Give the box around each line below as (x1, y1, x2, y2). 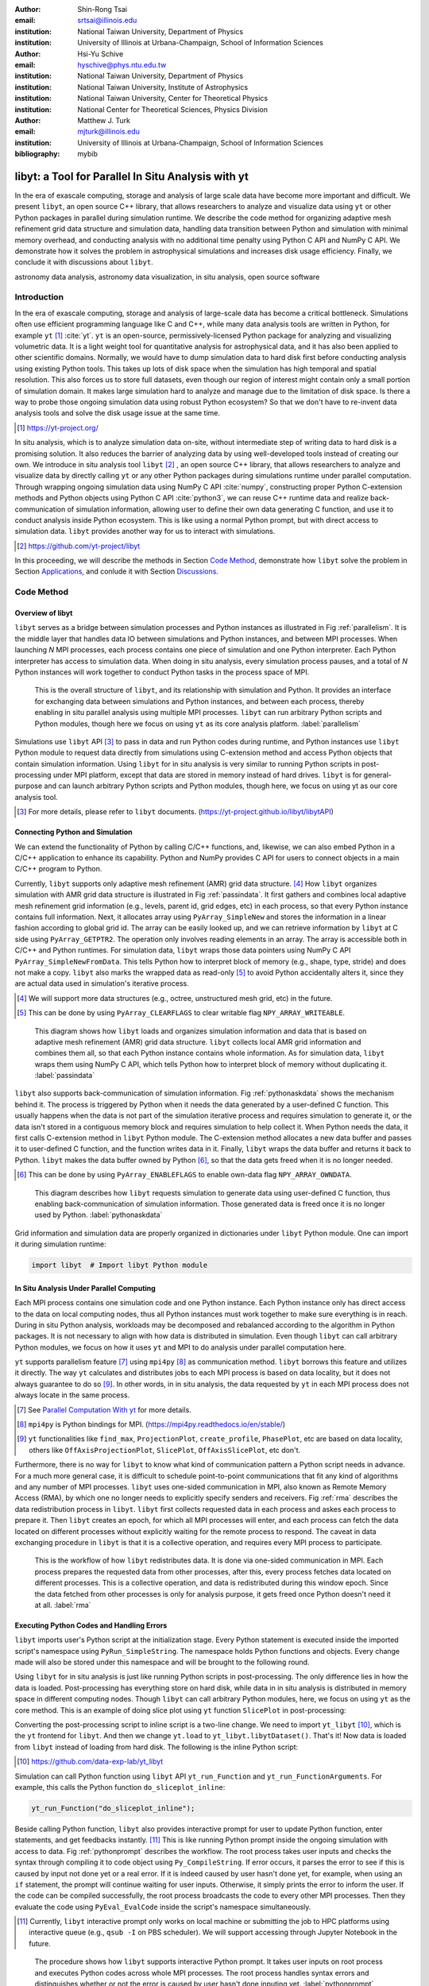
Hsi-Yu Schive (77, 48, 124, 59)
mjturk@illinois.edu (77, 127, 141, 137)
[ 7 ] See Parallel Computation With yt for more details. (17, 1404, 192, 1414)
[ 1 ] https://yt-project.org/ (17, 423, 99, 432)
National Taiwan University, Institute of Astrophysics (77, 82, 249, 91)
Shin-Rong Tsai (77, 5, 128, 14)
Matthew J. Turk (77, 115, 131, 125)
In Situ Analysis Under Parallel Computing (14, 1283, 157, 1292)
